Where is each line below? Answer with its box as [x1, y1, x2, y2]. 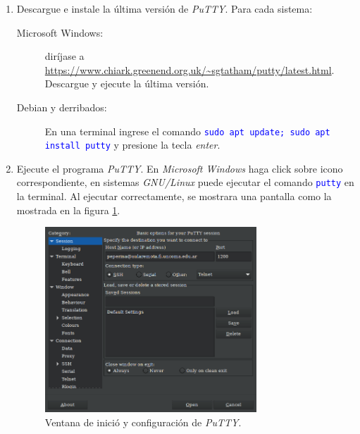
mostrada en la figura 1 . [16, 202, 120, 217]
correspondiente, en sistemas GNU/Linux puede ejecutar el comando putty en [16, 175, 354, 190]
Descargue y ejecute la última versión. [44, 76, 209, 91]
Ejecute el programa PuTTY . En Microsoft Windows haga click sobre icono [16, 161, 343, 175]
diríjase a [44, 49, 85, 63]
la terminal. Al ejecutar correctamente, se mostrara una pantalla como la [16, 189, 332, 204]
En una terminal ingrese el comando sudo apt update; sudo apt [44, 123, 330, 138]
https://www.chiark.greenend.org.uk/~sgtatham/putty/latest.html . [44, 62, 335, 77]
